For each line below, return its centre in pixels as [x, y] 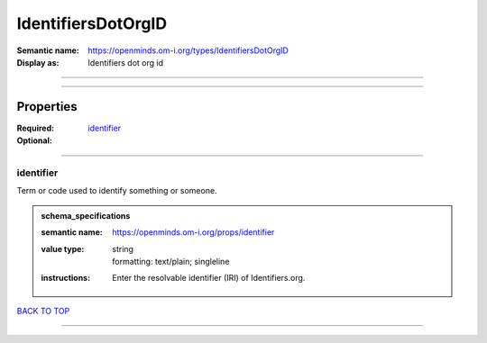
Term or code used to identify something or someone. [117, 191]
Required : [35, 128]
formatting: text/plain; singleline [171, 261]
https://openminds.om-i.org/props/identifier [193, 232]
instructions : [65, 278]
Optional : [35, 140]
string [123, 248]
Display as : [38, 62]
